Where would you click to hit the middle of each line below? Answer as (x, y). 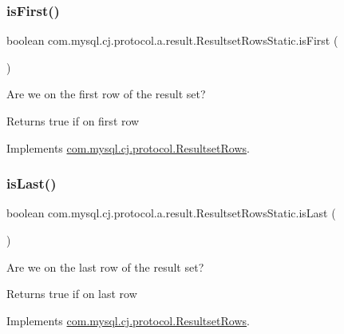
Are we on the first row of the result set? (106, 94)
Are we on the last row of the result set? (105, 266)
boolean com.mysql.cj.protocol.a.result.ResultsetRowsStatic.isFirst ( (172, 40)
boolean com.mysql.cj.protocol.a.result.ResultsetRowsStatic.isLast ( (171, 213)
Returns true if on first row (73, 121)
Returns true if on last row (72, 294)
